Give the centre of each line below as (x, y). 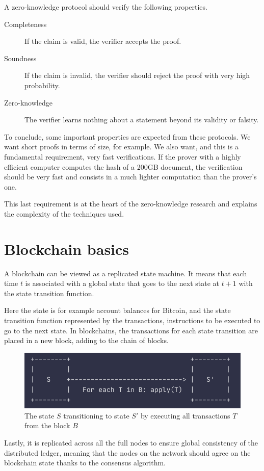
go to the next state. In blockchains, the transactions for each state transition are (131, 330)
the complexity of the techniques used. (64, 213)
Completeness (25, 24)
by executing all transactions (185, 415)
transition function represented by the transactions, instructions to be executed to (132, 320)
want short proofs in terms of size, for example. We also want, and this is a (121, 147)
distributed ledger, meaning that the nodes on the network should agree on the (127, 452)
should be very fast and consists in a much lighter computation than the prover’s (130, 177)
